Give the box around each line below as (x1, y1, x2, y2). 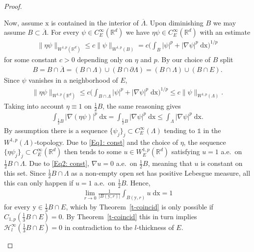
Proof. (4, 1, 22, 11)
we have (126, 27, 150, 37)
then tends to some (64, 146, 122, 157)
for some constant (4, 54, 57, 64)
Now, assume (4, 17, 43, 27)
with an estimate (200, 27, 251, 37)
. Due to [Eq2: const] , (25, 158, 89, 168)
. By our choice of (157, 54, 211, 64)
